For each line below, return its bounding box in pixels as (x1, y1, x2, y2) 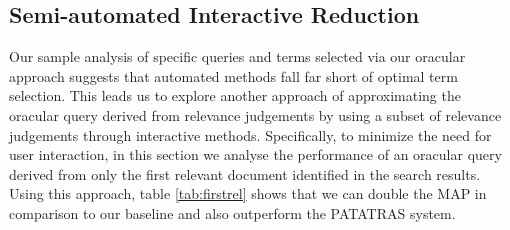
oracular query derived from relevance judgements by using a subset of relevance (9, 104, 502, 125)
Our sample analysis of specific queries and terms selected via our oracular (9, 46, 466, 67)
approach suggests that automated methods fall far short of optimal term (9, 65, 458, 86)
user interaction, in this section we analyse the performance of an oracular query (9, 144, 502, 165)
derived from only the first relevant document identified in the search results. (9, 163, 481, 184)
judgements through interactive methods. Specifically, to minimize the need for (9, 124, 492, 145)
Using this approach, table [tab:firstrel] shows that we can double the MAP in (9, 183, 487, 204)
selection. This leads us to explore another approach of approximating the (9, 85, 461, 106)
